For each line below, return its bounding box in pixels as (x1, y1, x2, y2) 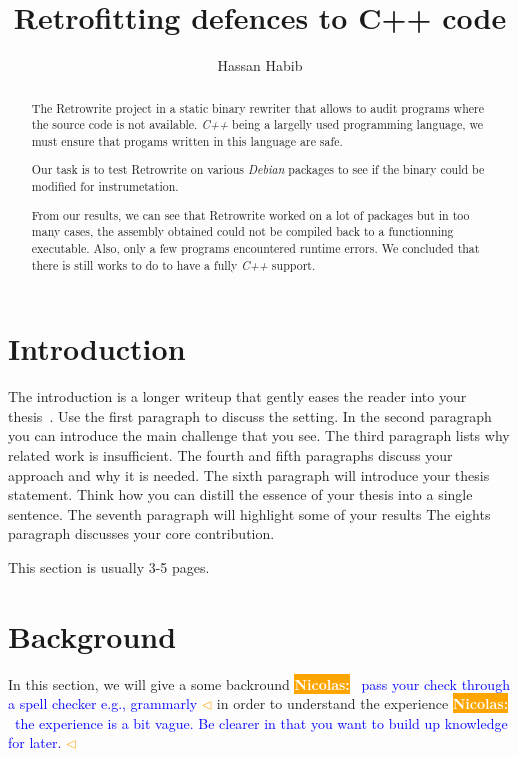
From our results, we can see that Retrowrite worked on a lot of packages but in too (31, 206, 470, 223)
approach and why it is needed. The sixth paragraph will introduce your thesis (8, 464, 490, 485)
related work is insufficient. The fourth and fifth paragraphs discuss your (8, 444, 453, 465)
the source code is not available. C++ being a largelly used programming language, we (31, 116, 483, 133)
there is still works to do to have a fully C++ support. (31, 256, 316, 273)
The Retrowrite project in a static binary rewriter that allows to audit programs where (31, 99, 484, 116)
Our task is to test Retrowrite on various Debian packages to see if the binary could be (31, 161, 485, 178)
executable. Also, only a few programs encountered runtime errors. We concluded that (31, 239, 480, 256)
